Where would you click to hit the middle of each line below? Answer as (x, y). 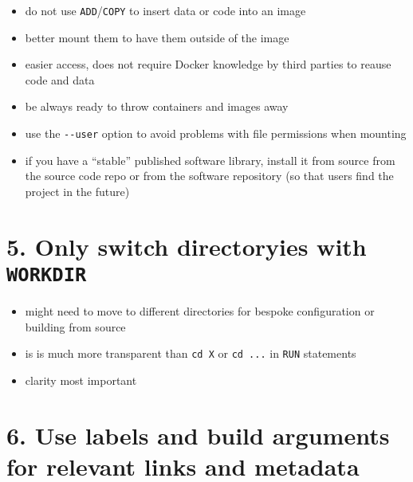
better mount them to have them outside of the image (157, 37)
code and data (60, 79)
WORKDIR (47, 274)
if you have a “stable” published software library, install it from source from (210, 160)
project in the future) (77, 191)
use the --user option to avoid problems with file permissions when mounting (216, 133)
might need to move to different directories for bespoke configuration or (200, 310)
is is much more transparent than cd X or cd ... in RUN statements (191, 353)
